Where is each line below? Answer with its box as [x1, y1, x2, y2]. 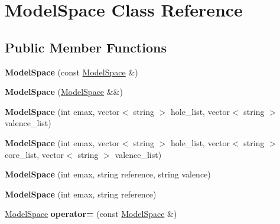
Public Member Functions [5, 38, 167, 56]
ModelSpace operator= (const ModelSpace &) [5, 207, 177, 220]
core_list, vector [5, 148, 64, 160]
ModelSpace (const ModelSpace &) [5, 65, 138, 78]
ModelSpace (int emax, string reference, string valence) [5, 168, 211, 180]
